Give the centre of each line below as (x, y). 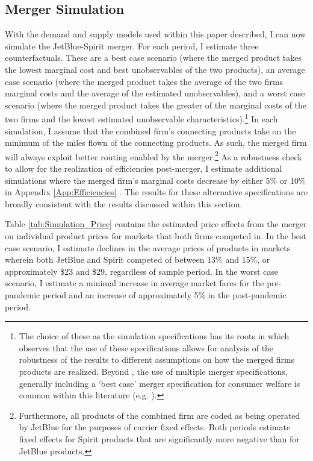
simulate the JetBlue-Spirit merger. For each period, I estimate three (132, 45)
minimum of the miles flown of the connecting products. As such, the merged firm (156, 143)
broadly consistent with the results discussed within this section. (124, 203)
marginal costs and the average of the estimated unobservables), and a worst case (155, 93)
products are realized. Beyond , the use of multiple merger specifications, (153, 371)
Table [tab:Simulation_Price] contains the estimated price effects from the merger (156, 224)
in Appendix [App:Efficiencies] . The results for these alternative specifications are (156, 192)
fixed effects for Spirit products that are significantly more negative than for (159, 438)
